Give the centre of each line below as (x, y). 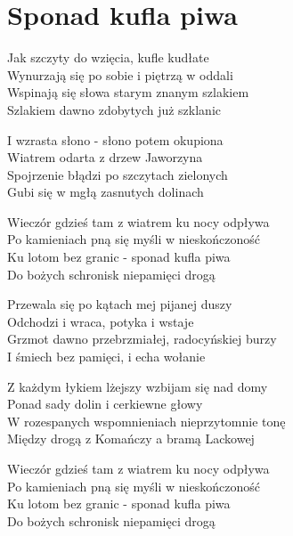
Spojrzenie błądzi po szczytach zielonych (118, 174)
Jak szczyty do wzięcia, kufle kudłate (108, 57)
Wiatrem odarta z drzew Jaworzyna (105, 157)
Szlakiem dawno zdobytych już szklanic (114, 109)
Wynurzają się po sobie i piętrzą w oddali (120, 74)
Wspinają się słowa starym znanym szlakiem (128, 92)
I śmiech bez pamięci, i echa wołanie (106, 357)
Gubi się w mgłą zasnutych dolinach (106, 192)
